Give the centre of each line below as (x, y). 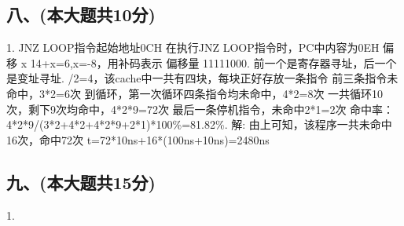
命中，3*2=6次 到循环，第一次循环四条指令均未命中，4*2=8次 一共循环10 (195, 93)
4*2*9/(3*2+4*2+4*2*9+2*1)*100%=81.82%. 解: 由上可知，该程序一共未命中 (199, 124)
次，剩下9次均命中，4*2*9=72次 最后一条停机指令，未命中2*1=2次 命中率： (200, 109)
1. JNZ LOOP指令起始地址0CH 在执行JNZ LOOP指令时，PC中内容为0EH (193, 47)
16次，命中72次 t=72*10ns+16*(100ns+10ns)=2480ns (138, 139)
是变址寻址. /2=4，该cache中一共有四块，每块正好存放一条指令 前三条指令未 (202, 78)
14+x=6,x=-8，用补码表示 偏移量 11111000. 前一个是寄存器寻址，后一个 (213, 62)
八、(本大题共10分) (81, 15)
